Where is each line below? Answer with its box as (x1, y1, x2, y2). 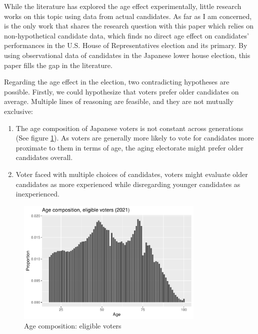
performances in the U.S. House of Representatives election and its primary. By (4, 40, 247, 50)
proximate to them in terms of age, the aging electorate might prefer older (15, 142, 243, 152)
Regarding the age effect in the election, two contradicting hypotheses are (4, 76, 229, 87)
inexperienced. (15, 188, 59, 199)
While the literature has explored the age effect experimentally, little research (4, 1, 241, 11)
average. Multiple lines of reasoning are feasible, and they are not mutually (4, 96, 233, 106)
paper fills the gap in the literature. (4, 59, 112, 70)
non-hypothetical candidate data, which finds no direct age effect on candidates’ (4, 30, 249, 40)
